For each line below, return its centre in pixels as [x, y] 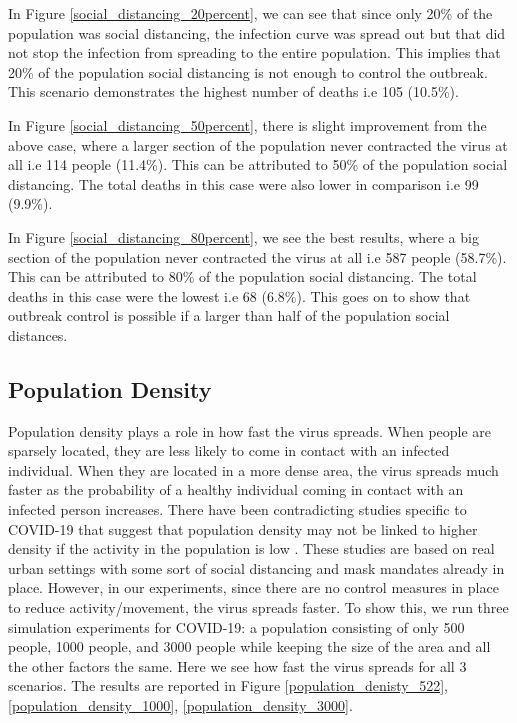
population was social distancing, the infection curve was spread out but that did [257, 32]
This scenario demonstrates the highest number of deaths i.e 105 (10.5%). [233, 91]
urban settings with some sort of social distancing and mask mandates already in [256, 567]
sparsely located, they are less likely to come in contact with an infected [229, 450]
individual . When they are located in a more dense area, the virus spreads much [253, 469]
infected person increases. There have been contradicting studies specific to [237, 509]
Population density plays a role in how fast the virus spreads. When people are [250, 430]
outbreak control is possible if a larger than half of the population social [229, 315]
